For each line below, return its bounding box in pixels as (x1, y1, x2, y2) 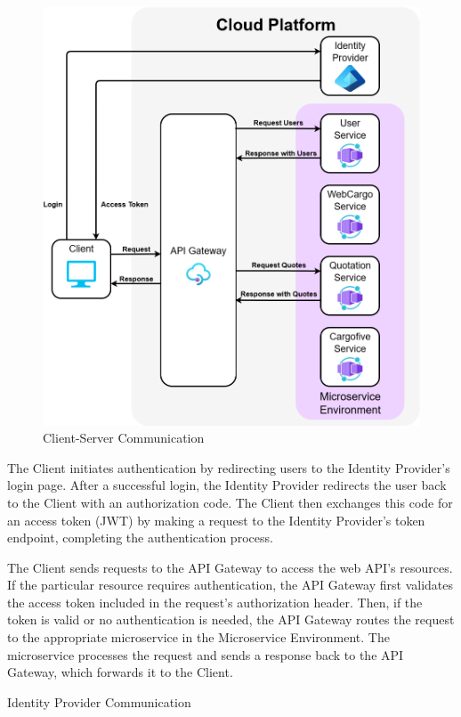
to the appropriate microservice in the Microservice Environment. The (7, 628, 390, 647)
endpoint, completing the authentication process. (7, 528, 273, 547)
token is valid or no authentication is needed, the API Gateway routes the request (7, 610, 455, 629)
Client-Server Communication (43, 428, 205, 447)
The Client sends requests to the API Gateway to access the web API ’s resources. (7, 558, 453, 576)
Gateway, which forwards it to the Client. (7, 663, 233, 681)
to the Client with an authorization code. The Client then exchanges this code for (7, 493, 453, 511)
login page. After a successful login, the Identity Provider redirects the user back (7, 476, 447, 494)
